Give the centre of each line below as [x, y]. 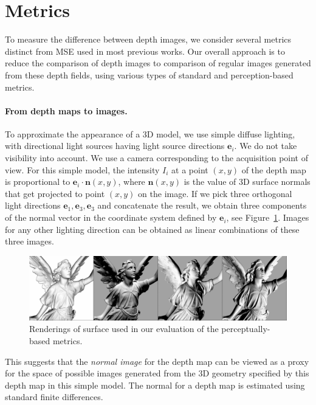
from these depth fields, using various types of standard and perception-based [149, 74]
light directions [33, 205]
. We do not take [266, 146]
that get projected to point [55, 193]
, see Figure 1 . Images [268, 217]
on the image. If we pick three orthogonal [215, 193]
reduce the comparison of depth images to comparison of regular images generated [158, 63]
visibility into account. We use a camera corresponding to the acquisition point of [156, 158]
